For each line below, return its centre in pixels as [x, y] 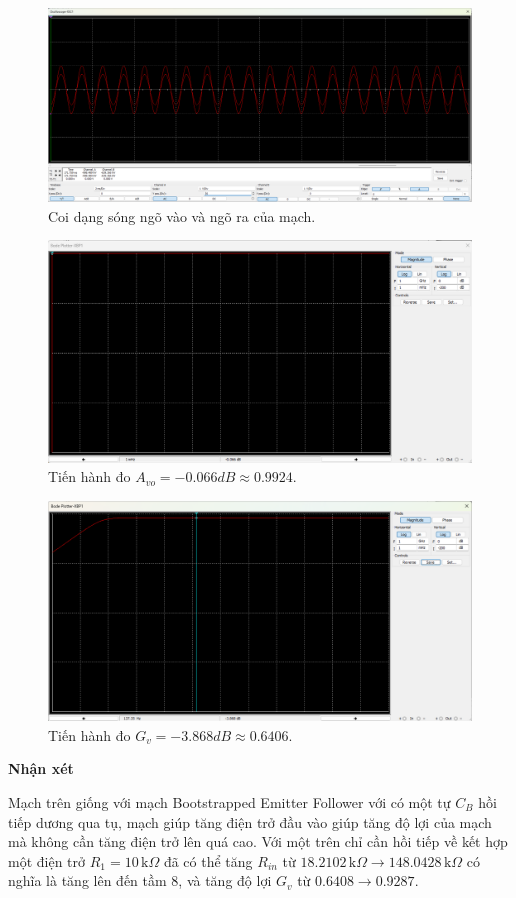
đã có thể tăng [208, 860]
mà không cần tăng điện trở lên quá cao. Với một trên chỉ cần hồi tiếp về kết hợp [258, 841]
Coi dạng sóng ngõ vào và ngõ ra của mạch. [182, 215]
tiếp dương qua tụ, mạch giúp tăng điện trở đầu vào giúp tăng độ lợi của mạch [250, 821]
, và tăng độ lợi [225, 880]
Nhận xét [41, 768]
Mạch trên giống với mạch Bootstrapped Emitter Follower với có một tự [229, 801]
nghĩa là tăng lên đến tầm [87, 880]
